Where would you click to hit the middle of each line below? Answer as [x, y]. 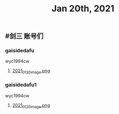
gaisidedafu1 [21, 85]
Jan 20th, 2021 [83, 9]
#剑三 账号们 [24, 36]
